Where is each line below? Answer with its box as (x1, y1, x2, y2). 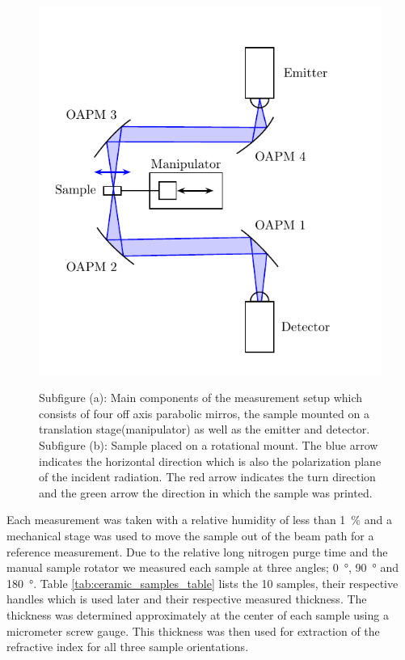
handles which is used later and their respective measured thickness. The (6, 590, 367, 607)
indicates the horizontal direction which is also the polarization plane (39, 452, 382, 469)
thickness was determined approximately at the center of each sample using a (6, 606, 389, 623)
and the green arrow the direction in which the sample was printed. (39, 484, 373, 501)
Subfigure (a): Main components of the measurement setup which (39, 389, 363, 406)
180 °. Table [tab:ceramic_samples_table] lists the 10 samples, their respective (6, 574, 399, 591)
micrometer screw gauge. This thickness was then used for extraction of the (6, 622, 380, 639)
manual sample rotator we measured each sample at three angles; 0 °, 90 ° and (6, 559, 399, 576)
